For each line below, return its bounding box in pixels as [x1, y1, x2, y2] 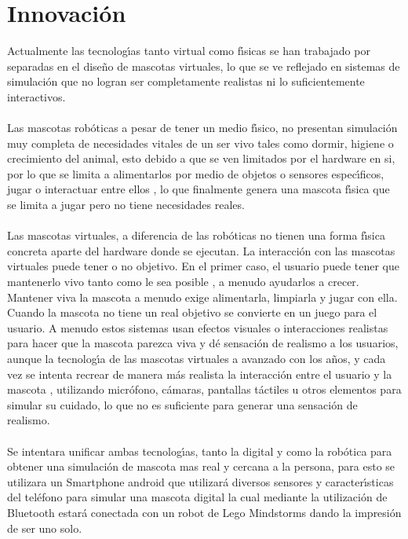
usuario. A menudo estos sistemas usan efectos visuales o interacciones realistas [7, 319, 388, 335]
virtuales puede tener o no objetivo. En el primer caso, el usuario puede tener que [7, 258, 399, 274]
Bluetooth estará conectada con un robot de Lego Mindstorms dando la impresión [7, 504, 402, 520]
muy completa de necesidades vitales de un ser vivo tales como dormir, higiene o [7, 134, 394, 151]
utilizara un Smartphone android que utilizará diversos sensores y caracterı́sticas [7, 473, 394, 489]
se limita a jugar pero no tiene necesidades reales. [7, 196, 245, 213]
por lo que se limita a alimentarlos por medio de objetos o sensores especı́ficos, [7, 165, 384, 181]
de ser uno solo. [7, 519, 82, 536]
